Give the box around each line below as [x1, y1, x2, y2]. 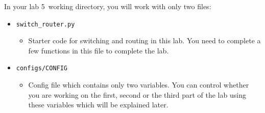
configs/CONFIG [16, 65, 68, 72]
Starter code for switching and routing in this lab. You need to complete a [28, 35, 261, 46]
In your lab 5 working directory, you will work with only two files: [4, 1, 211, 11]
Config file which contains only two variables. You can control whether [28, 79, 249, 90]
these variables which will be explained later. [28, 99, 168, 110]
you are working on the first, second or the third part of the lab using [28, 89, 246, 100]
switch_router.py [16, 20, 75, 28]
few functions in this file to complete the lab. [28, 45, 169, 55]
